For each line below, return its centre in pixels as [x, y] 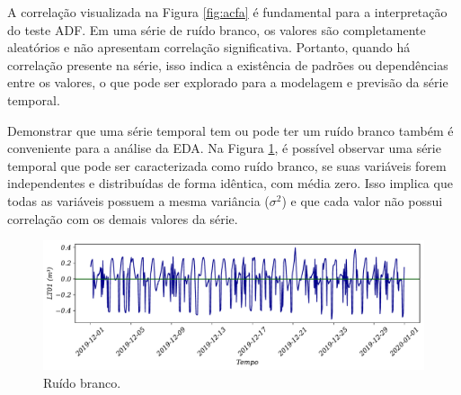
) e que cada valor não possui [362, 200]
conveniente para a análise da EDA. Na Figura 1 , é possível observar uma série [224, 148]
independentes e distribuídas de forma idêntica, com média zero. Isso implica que [230, 183]
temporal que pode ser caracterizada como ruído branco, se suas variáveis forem [227, 165]
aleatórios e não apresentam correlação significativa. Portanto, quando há [209, 47]
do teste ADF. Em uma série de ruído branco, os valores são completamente [217, 29]
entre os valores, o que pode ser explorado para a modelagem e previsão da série [228, 82]
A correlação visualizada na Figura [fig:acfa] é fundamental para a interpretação [227, 12]
